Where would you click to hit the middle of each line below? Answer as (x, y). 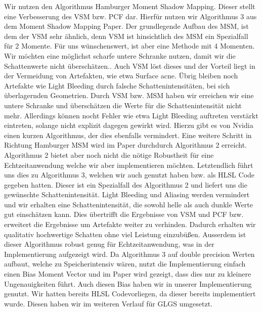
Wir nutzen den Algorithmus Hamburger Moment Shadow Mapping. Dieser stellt (130, 6)
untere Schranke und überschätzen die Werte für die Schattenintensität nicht (123, 105)
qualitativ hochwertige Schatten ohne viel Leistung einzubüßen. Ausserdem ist (125, 234)
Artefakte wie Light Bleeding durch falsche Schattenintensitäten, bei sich (117, 85)
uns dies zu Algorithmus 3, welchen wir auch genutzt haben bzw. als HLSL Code (129, 175)
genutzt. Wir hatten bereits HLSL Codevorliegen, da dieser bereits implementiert (130, 294)
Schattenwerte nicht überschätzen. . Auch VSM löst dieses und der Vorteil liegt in (130, 65)
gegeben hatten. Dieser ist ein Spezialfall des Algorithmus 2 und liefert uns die (126, 184)
